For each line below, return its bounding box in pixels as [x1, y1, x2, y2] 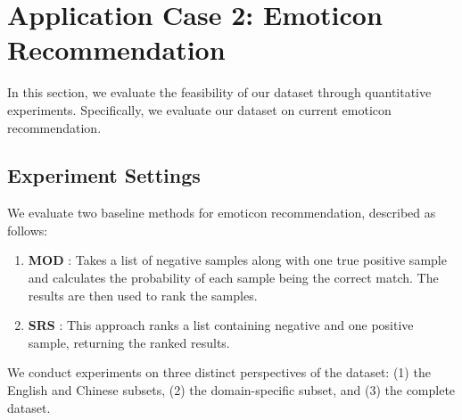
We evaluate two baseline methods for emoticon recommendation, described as [7, 203, 436, 222]
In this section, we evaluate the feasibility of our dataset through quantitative [7, 83, 432, 102]
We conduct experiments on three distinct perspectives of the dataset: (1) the [7, 363, 431, 382]
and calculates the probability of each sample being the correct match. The [28, 268, 439, 287]
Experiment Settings [7, 161, 201, 189]
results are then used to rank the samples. [28, 285, 258, 304]
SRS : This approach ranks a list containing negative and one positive [28, 316, 414, 334]
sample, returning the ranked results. [28, 333, 230, 351]
